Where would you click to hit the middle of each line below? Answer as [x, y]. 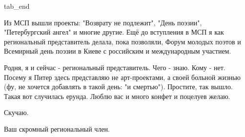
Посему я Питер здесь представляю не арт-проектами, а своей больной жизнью [122, 77]
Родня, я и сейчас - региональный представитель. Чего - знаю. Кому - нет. [115, 67]
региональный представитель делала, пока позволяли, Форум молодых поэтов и [122, 41]
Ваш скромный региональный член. [57, 128]
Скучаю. [16, 112]
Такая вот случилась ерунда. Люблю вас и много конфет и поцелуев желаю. [117, 96]
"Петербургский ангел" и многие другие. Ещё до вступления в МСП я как [114, 32]
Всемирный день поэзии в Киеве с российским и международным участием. [118, 51]
